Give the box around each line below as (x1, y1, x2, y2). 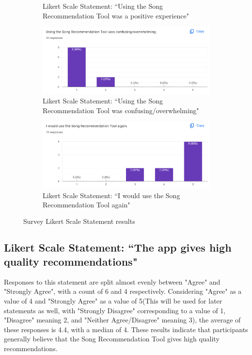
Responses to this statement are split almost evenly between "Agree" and (4, 276, 220, 287)
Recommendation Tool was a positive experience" (43, 10, 189, 20)
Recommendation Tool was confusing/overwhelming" (43, 105, 199, 115)
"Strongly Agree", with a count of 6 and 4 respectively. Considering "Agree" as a (4, 286, 242, 296)
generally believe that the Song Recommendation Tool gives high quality (4, 334, 220, 344)
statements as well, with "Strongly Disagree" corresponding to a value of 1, (4, 305, 226, 315)
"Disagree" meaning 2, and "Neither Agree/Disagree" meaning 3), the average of (4, 315, 241, 325)
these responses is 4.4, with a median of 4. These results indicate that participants (4, 324, 248, 334)
